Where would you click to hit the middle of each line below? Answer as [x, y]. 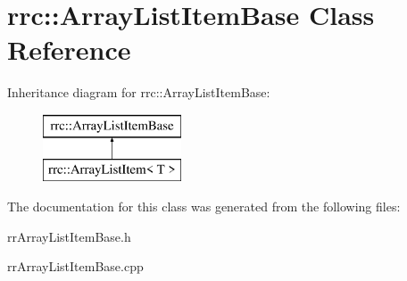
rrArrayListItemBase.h [69, 236]
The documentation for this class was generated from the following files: [204, 207]
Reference [69, 50]
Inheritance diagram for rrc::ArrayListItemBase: [139, 92]
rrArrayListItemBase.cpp [75, 266]
